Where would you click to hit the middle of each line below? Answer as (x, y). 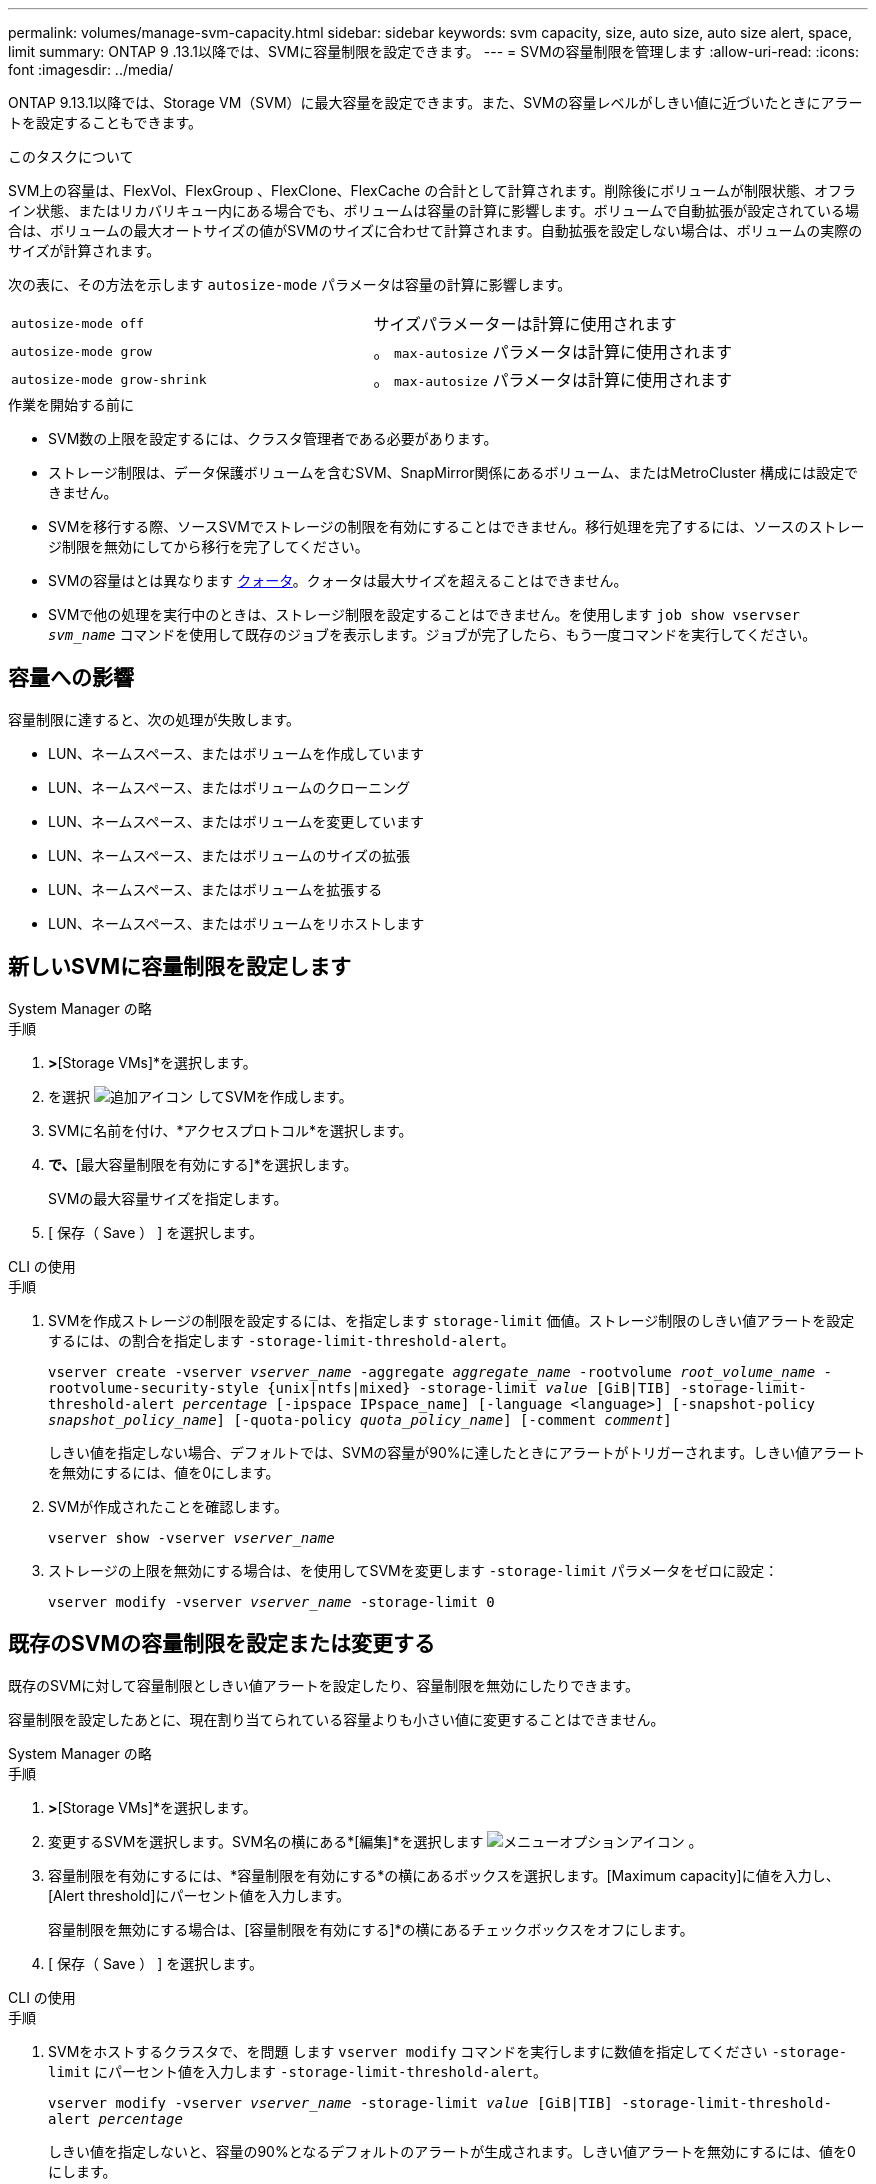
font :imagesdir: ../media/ (91, 69)
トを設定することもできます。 (105, 122)
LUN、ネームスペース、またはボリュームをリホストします (236, 923)
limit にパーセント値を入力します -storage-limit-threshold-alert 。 (297, 2071)
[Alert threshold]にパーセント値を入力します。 (199, 1895)
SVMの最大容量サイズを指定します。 (168, 1198)
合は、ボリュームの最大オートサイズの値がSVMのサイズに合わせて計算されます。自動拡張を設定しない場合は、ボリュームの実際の (435, 230)
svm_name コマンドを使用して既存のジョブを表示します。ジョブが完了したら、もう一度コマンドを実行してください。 (432, 634)
